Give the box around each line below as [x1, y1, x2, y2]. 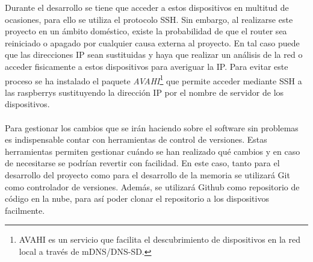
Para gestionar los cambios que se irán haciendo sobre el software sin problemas [5, 121, 299, 134]
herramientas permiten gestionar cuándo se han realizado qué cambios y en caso [5, 145, 300, 157]
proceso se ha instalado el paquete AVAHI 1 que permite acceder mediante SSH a [5, 72, 302, 87]
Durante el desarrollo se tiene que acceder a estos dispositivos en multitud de [5, 1, 289, 13]
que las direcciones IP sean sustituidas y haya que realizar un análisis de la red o [5, 48, 303, 61]
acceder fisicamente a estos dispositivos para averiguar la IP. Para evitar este [5, 60, 288, 72]
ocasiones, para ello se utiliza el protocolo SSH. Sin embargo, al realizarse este [5, 13, 293, 25]
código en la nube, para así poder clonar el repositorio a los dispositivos [5, 192, 269, 205]
